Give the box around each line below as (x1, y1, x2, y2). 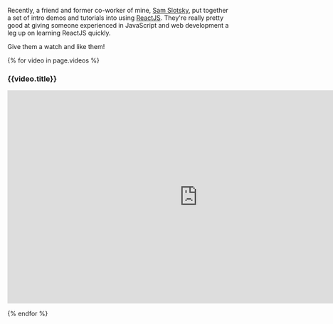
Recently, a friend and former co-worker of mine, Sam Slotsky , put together (7, 6, 229, 14)
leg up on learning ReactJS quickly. (7, 28, 112, 37)
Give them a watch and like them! (7, 43, 105, 50)
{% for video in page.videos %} (7, 56, 100, 65)
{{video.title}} (7, 74, 57, 84)
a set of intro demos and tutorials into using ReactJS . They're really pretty (7, 13, 224, 22)
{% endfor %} (7, 309, 48, 318)
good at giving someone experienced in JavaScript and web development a (7, 21, 229, 29)
